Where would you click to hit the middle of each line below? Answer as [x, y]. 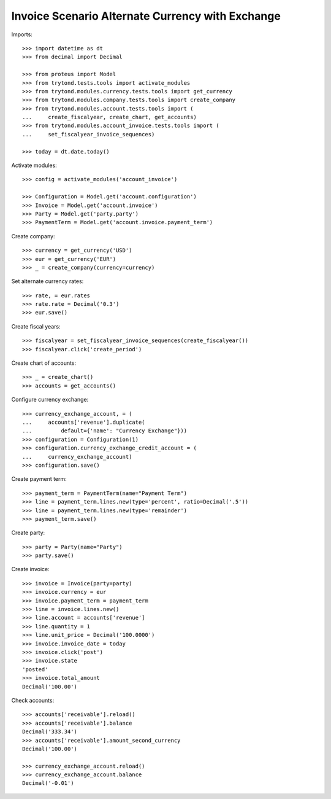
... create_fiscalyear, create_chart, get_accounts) [110, 117]
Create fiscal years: [36, 326]
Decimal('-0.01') [48, 783]
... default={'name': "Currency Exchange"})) [105, 431]
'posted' [35, 669]
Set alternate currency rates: [48, 281]
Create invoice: [30, 569]
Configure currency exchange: [50, 400]
